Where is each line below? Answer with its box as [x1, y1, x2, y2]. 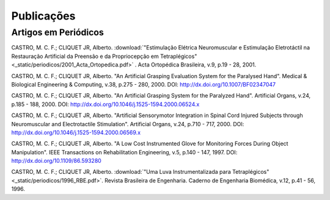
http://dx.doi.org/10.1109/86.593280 [11, 157, 102, 165]
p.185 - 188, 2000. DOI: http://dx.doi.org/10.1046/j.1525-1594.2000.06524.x [11, 101, 200, 108]
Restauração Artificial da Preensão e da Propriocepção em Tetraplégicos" [11, 52, 197, 60]
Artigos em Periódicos [11, 27, 104, 38]
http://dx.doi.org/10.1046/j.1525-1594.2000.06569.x [11, 129, 141, 136]
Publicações [11, 9, 76, 23]
